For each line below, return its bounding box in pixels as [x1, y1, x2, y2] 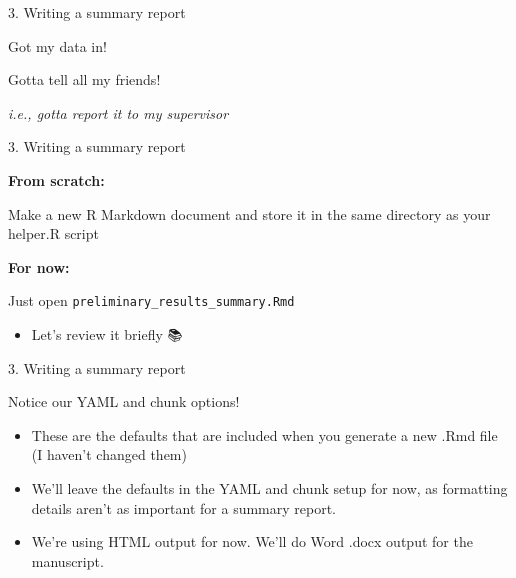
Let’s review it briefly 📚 [31, 324, 183, 344]
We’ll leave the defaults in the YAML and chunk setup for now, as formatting [31, 477, 508, 498]
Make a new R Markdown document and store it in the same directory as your [8, 203, 491, 224]
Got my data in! [8, 35, 107, 56]
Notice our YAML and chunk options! [8, 391, 240, 412]
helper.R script [8, 223, 99, 244]
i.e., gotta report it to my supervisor [8, 102, 229, 123]
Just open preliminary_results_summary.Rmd [8, 290, 295, 311]
